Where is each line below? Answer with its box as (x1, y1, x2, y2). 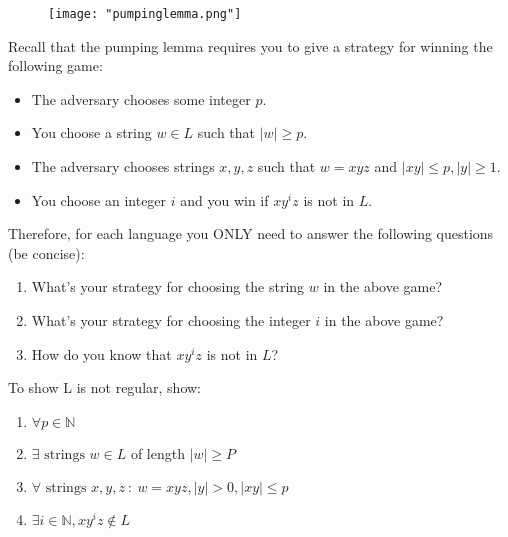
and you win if (180, 189, 269, 210)
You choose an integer (31, 189, 167, 210)
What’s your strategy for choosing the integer (31, 310, 311, 330)
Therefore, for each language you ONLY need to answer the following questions (8, 223, 494, 244)
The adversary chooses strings (31, 156, 215, 177)
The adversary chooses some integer (31, 88, 251, 109)
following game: (8, 55, 103, 76)
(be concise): (8, 242, 85, 263)
